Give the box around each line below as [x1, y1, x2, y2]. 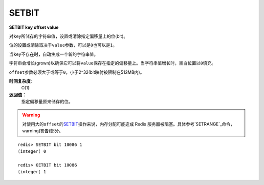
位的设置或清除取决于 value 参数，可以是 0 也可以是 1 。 [9, 42, 117, 48]
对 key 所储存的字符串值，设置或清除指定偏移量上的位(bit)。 [9, 33, 128, 39]
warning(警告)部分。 [22, 128, 64, 134]
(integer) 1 [18, 169, 46, 175]
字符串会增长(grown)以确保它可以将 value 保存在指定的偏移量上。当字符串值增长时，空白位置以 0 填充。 [9, 60, 216, 66]
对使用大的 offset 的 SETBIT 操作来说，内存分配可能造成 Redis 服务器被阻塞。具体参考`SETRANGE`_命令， [22, 121, 235, 127]
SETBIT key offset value [9, 24, 59, 30]
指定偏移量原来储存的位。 [21, 99, 73, 104]
